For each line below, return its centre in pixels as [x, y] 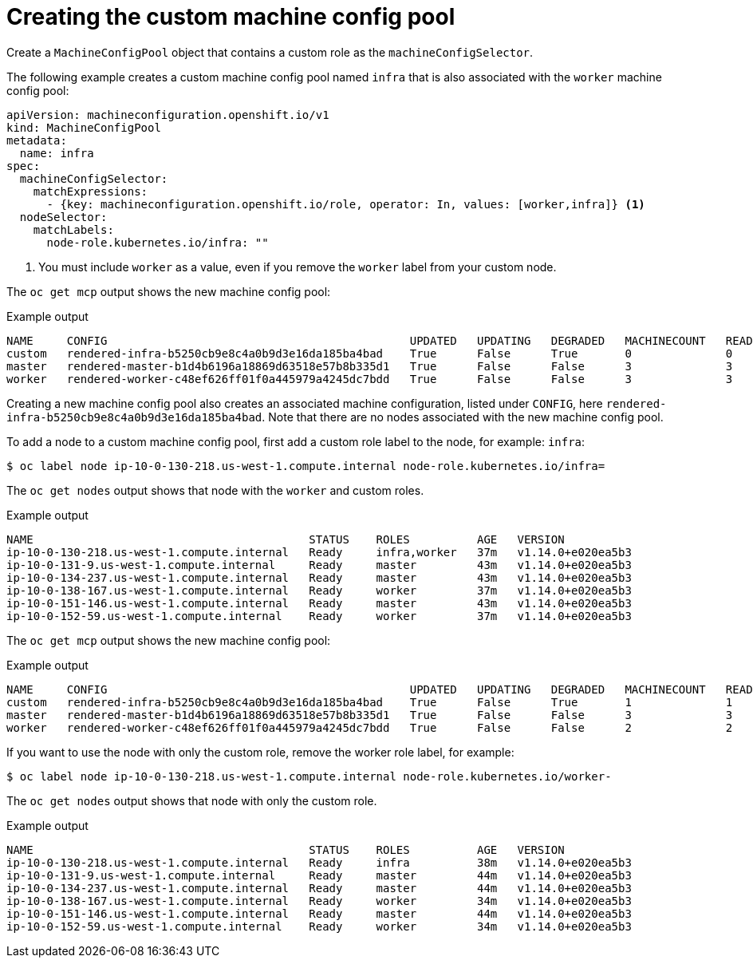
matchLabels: [73, 229]
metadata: [37, 140]
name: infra [57, 153]
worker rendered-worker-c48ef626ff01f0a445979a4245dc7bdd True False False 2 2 [370, 727]
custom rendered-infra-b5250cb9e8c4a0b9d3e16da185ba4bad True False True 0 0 [370, 353]
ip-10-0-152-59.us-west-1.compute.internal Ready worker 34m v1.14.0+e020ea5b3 [319, 926]
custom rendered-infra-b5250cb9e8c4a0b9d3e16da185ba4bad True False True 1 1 [370, 702]
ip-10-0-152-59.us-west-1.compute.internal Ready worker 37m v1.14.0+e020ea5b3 [319, 616]
